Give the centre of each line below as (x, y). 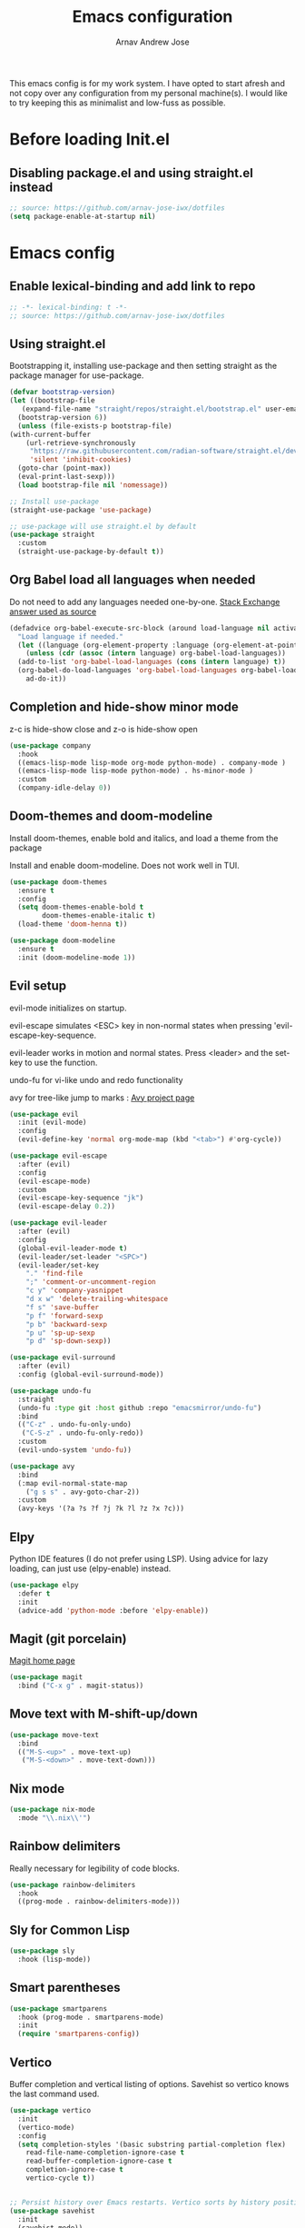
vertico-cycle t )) (60, 2178)
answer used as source (53, 612)
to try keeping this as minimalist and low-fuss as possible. (118, 103)
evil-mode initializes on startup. (68, 1008)
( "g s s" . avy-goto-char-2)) (83, 1492)
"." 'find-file (54, 1274)
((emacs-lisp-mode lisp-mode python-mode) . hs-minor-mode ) (136, 771)
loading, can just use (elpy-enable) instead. (90, 1568)
